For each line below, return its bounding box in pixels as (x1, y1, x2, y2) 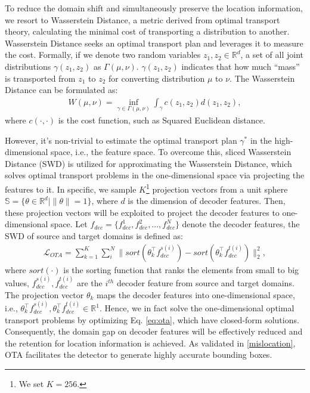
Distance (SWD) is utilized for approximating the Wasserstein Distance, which (5, 157, 292, 169)
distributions (5, 60, 51, 72)
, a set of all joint (240, 48, 303, 61)
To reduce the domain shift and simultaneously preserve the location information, (5, 2, 303, 14)
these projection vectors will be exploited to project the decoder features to (5, 206, 280, 218)
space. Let (51, 218, 88, 230)
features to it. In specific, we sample (5, 182, 137, 195)
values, (5, 277, 29, 289)
